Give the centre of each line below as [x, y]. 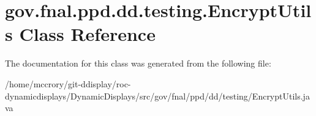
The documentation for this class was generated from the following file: [138, 63]
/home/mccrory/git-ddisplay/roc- [68, 83]
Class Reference [87, 34]
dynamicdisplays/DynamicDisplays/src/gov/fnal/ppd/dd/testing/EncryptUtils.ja [157, 96]
